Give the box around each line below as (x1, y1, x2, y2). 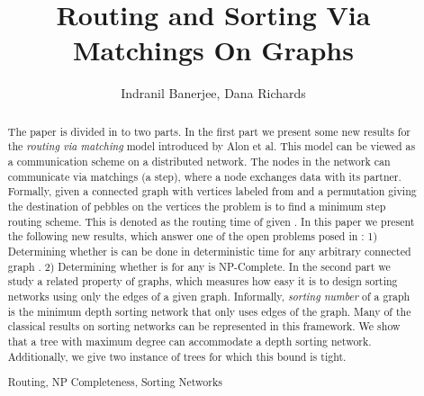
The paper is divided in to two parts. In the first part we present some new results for (7, 123, 411, 139)
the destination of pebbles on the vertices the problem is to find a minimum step (7, 198, 386, 213)
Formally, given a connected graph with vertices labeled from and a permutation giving (7, 184, 417, 199)
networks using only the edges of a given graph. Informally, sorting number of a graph (7, 288, 410, 303)
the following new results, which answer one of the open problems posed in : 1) (7, 229, 378, 244)
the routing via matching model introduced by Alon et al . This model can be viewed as (7, 139, 416, 154)
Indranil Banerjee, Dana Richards (121, 84, 306, 103)
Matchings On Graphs (73, 31, 354, 68)
